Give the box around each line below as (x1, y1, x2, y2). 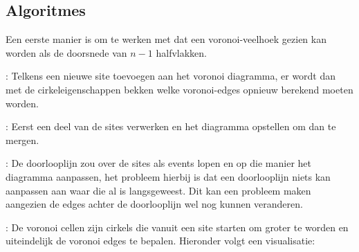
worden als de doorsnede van (6, 45, 127, 60)
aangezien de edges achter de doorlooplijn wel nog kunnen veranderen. (6, 197, 303, 211)
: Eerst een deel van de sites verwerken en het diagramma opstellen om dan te (6, 119, 336, 134)
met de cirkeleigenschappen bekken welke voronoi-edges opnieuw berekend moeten (6, 82, 353, 96)
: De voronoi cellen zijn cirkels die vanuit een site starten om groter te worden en (6, 219, 349, 234)
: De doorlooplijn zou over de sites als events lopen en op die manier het (6, 156, 311, 170)
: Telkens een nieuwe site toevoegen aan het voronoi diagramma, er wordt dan (6, 69, 336, 83)
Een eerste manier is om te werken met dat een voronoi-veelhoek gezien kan (6, 32, 326, 46)
